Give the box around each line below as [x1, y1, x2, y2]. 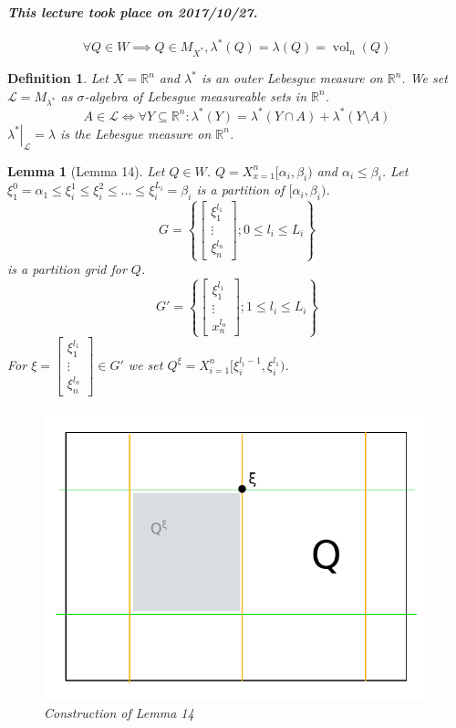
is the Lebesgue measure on [59, 123, 212, 142]
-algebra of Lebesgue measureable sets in [84, 86, 307, 105]
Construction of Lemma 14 [44, 702, 194, 722]
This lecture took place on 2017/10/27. [7, 2, 258, 21]
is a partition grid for [7, 259, 127, 279]
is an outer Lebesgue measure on [201, 69, 383, 88]
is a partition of [196, 180, 285, 199]
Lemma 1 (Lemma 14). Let [7, 161, 165, 180]
